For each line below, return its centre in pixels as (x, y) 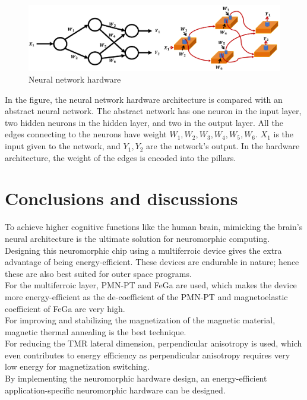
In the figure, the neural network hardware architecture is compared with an (144, 99)
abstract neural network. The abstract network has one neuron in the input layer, (153, 111)
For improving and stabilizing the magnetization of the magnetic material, (140, 320)
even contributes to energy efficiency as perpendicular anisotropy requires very (148, 355)
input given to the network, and (63, 146)
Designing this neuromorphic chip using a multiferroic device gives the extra (143, 250)
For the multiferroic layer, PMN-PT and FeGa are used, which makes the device (151, 285)
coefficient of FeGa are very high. (65, 308)
